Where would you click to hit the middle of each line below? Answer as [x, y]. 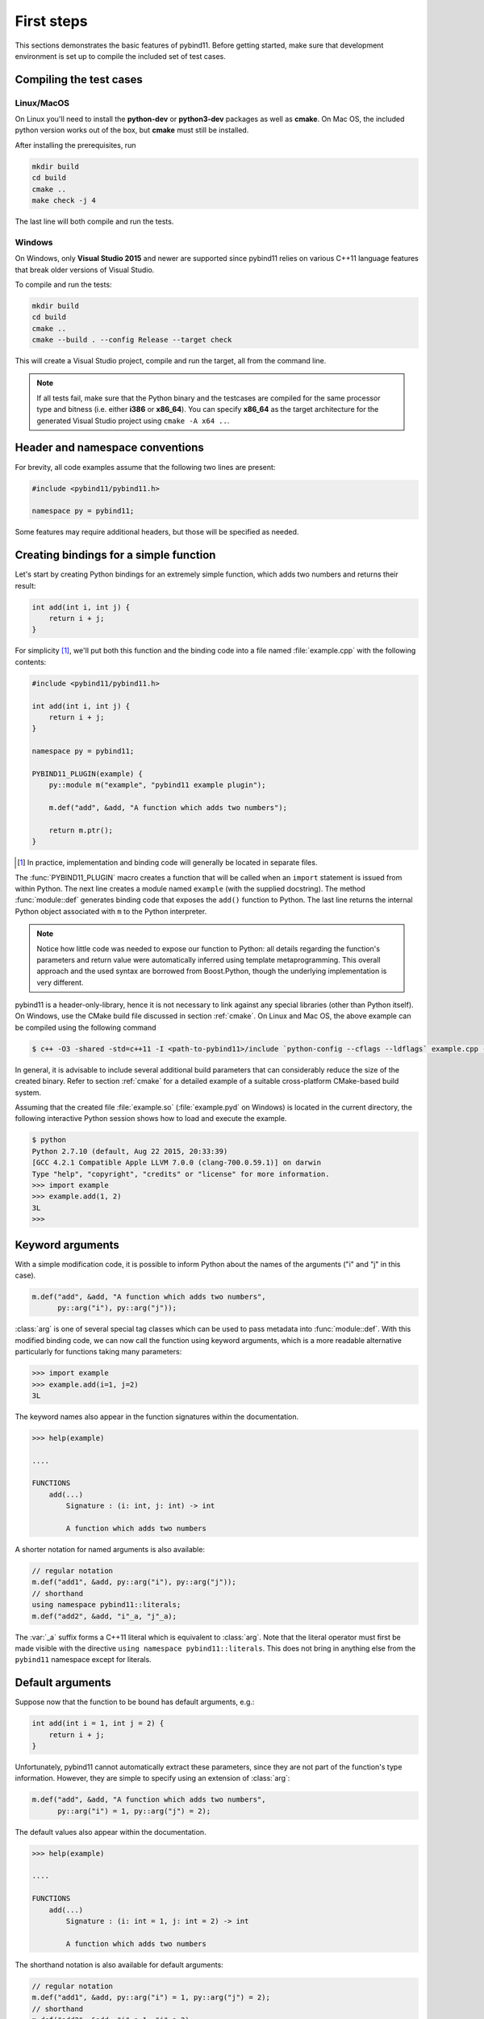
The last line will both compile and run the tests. [94, 221]
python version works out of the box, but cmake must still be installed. [132, 130]
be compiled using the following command [86, 1027]
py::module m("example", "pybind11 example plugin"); [157, 785]
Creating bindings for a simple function [115, 555]
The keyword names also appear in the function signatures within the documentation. [157, 1417]
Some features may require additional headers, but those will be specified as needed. [157, 532]
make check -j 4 [64, 201]
